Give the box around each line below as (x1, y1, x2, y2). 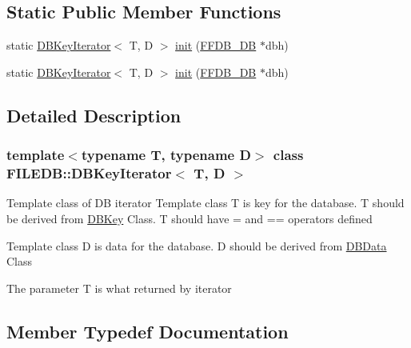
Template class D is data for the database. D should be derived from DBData (6, 237, 387, 254)
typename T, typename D (81, 145, 251, 165)
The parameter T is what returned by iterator (6, 279, 232, 296)
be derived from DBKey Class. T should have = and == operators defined (6, 210, 373, 226)
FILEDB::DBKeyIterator (6, 163, 172, 183)
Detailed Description (6, 102, 182, 127)
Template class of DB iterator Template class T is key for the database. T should (6, 194, 405, 211)
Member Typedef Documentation (6, 318, 289, 343)
